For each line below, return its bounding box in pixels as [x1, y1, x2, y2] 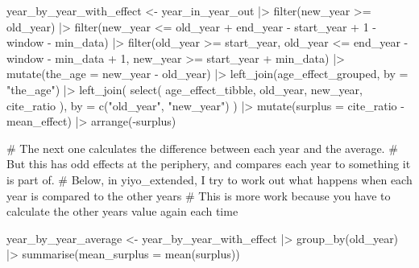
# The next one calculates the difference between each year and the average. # [6, 139, 398, 156]
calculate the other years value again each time [6, 203, 239, 220]
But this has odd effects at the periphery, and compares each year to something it [6, 155, 411, 172]
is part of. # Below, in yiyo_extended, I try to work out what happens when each [6, 171, 413, 188]
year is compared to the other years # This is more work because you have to [6, 187, 391, 204]
